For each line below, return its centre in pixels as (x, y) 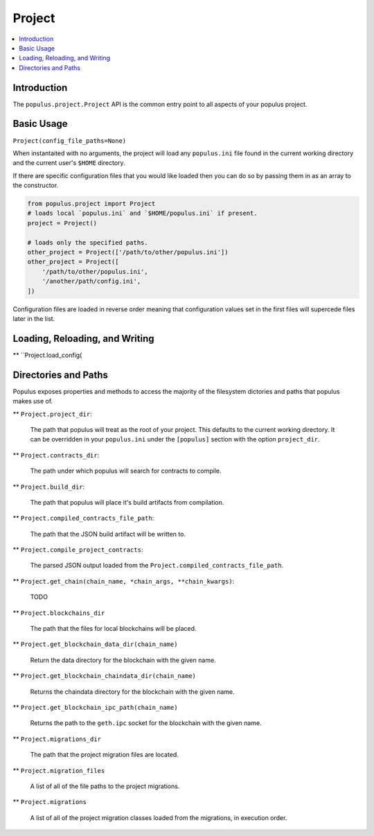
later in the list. (34, 318)
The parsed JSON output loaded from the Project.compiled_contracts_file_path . (157, 566)
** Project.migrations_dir (57, 739)
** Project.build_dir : (49, 487)
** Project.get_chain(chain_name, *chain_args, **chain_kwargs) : (124, 581)
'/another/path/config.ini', (91, 281)
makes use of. (33, 401)
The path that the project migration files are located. (105, 755)
